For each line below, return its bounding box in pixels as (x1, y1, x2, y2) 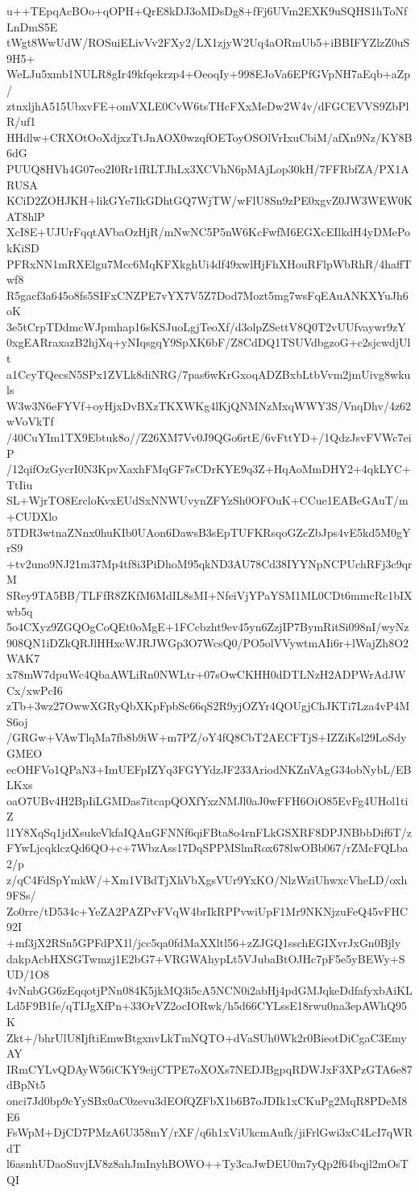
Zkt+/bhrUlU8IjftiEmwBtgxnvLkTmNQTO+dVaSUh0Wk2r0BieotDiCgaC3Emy (6, 1029, 407, 1045)
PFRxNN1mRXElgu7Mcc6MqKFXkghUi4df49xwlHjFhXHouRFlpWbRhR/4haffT (6, 255, 412, 272)
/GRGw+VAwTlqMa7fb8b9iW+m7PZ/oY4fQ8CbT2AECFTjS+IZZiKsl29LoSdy (6, 729, 407, 746)
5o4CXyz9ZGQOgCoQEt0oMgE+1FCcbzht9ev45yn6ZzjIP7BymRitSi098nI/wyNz (6, 618, 409, 635)
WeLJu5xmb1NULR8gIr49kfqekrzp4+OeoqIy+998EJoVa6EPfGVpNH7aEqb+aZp (6, 65, 410, 82)
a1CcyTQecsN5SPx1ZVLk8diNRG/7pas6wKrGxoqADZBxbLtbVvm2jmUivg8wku (6, 365, 411, 382)
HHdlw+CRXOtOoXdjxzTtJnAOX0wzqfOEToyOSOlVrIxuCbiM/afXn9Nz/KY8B (6, 128, 413, 145)
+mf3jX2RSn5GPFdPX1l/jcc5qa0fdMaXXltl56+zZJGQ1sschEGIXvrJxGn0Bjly (6, 934, 401, 951)
